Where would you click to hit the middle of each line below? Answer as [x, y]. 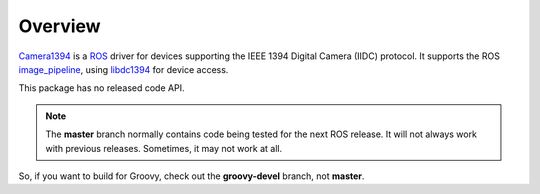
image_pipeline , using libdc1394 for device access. [123, 69]
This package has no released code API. [101, 88]
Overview [59, 26]
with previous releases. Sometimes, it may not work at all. [164, 148]
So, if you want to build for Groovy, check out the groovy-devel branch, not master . [191, 176]
